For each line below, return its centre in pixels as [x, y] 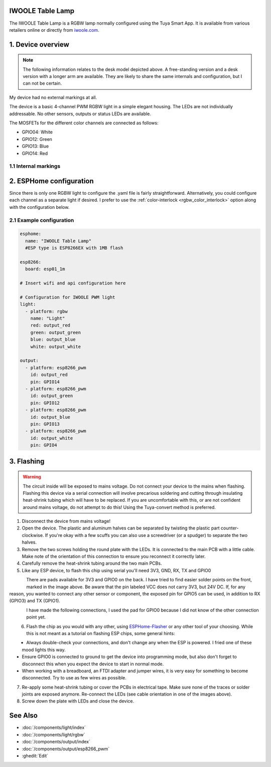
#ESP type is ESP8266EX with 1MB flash [74, 248]
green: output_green [56, 332]
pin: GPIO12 [45, 403]
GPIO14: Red [35, 153]
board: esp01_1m [45, 269]
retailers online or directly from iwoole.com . [54, 30]
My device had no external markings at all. [53, 97]
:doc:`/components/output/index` [56, 742]
